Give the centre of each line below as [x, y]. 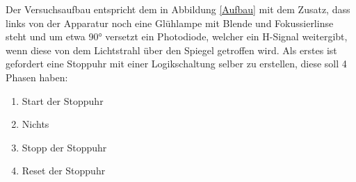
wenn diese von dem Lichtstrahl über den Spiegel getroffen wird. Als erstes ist [171, 50]
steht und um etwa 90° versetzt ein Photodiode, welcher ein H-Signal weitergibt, [177, 36]
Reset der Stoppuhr [64, 171]
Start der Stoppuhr [63, 100]
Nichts [35, 124]
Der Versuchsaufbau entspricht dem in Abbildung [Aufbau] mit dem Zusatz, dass [178, 9]
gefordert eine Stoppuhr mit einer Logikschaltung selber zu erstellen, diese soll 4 [176, 64]
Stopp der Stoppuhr [64, 147]
